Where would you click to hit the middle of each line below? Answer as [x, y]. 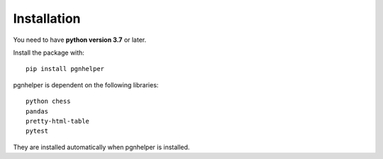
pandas [37, 111]
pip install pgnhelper [65, 69]
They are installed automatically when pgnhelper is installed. [101, 147]
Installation [47, 18]
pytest [37, 131]
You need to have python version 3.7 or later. [80, 40]
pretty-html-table [58, 121]
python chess [48, 102]
